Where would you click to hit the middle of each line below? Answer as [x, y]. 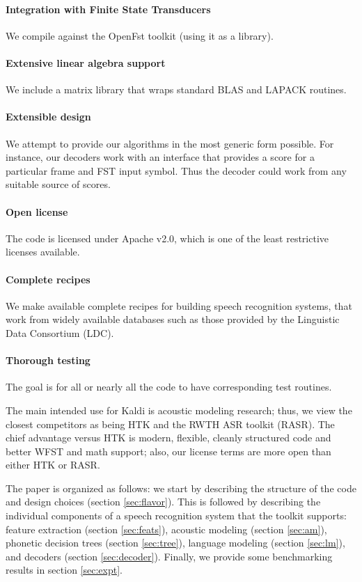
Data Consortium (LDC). [60, 332]
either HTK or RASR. [53, 465]
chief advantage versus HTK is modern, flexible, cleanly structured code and [168, 438]
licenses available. [43, 252]
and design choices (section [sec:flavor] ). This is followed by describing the [163, 502]
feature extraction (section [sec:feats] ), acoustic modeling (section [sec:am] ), [166, 529]
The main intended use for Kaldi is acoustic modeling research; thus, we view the [179, 410]
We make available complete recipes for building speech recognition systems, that [179, 305]
